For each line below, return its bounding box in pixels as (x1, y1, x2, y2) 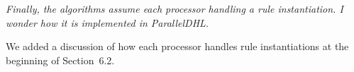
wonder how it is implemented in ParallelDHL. (6, 15, 209, 30)
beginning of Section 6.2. (6, 52, 115, 67)
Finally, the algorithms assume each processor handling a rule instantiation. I (6, 1, 343, 16)
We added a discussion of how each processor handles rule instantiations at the (6, 39, 349, 54)
